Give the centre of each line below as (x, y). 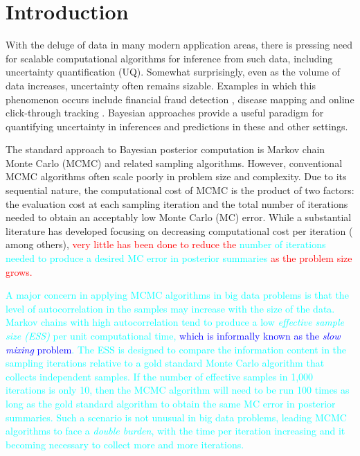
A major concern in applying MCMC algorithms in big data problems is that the (177, 295)
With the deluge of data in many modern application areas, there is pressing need (179, 45)
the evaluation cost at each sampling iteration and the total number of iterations (177, 203)
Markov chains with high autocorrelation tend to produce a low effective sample (175, 322)
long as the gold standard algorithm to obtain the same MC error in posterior (171, 403)
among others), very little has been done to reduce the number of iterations (166, 244)
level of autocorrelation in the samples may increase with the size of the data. (170, 308)
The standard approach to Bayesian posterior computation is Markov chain (165, 149)
